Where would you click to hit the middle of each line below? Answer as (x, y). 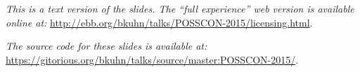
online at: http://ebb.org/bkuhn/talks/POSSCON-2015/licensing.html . (159, 22)
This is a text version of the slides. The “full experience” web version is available (180, 8)
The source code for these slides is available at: (107, 46)
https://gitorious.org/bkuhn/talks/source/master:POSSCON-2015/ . (152, 59)
